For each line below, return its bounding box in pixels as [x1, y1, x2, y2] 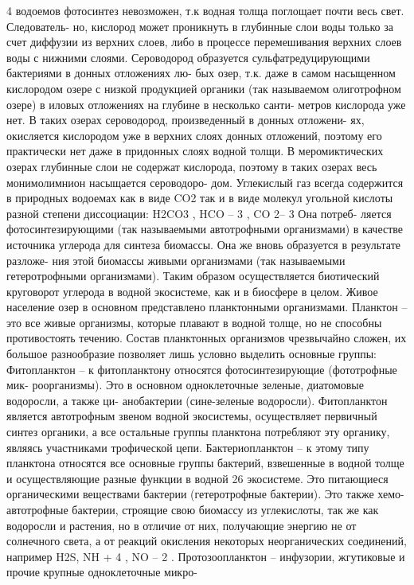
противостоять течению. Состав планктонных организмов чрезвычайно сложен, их [6, 330, 407, 346]
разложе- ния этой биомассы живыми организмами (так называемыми [6, 252, 346, 268]
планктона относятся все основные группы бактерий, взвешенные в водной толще [6, 454, 404, 471]
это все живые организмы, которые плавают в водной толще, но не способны [6, 314, 382, 330]
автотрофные [6, 501, 68, 517]
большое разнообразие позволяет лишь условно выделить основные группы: [6, 345, 377, 362]
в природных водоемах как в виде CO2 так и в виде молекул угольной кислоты [6, 189, 393, 206]
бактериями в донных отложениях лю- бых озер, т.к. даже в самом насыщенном [6, 64, 396, 81]
